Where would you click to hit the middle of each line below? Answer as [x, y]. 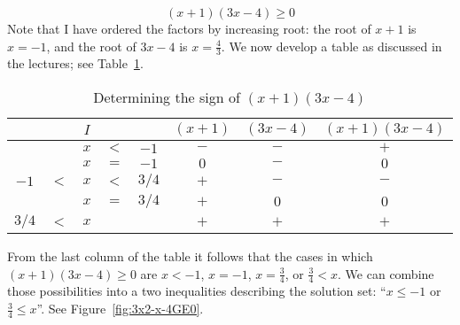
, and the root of [91, 46]
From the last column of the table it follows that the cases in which [190, 256]
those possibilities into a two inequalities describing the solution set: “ [197, 291]
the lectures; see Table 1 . [75, 63]
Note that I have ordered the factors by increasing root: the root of [189, 28]
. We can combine [386, 273]
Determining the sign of [167, 97]
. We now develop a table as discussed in [331, 46]
